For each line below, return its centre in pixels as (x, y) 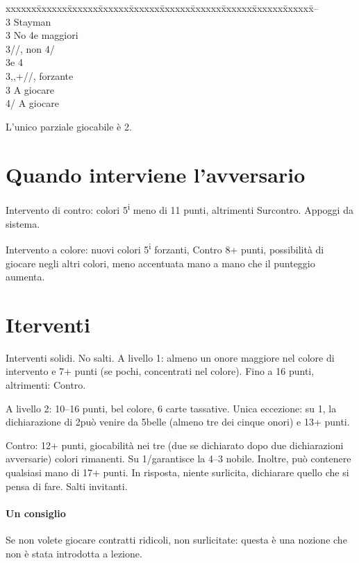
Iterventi (48, 324)
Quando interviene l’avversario (156, 174)
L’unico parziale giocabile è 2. (69, 126)
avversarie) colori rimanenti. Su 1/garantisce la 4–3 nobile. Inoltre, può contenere (178, 459)
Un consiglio (36, 513)
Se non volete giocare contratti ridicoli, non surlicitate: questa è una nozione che (176, 540)
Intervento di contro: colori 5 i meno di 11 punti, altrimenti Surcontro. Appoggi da (179, 209)
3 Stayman (28, 21)
